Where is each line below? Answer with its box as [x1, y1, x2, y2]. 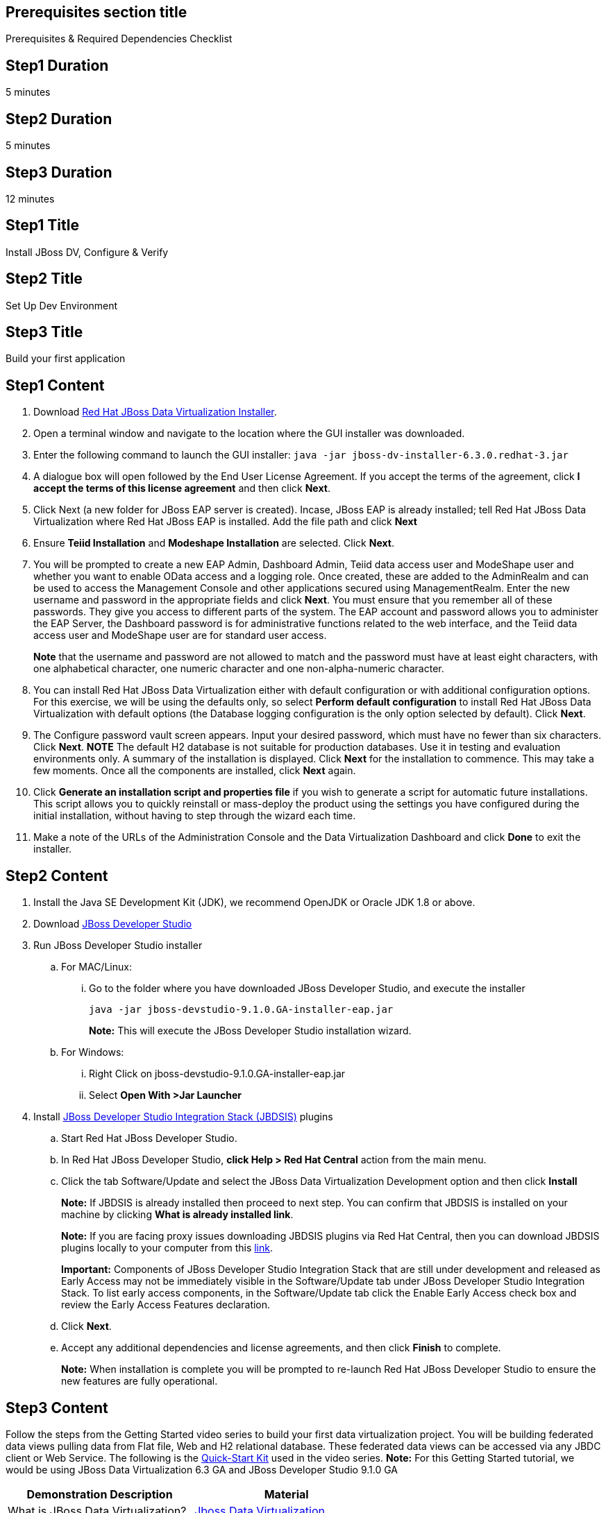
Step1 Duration [6, 56, 109, 74]
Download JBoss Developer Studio [33, 918, 192, 930]
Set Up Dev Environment [6, 299, 118, 311]
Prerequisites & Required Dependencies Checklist [6, 33, 233, 45]
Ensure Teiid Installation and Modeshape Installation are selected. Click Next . [33, 537, 394, 549]
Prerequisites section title [6, 3, 187, 21]
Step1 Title [6, 216, 79, 234]
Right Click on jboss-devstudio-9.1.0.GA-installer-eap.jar [89, 1068, 346, 1080]
